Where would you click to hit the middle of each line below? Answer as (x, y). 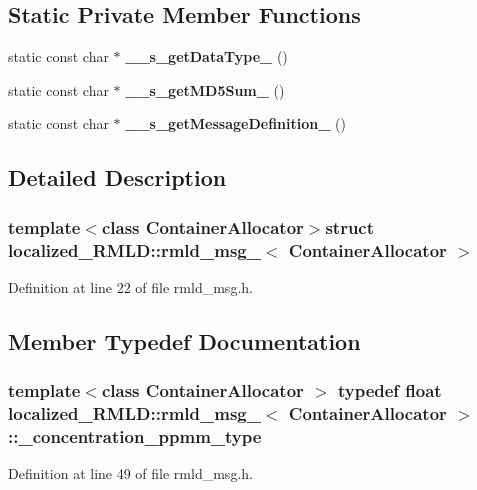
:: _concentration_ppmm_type (135, 436)
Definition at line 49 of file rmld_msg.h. (130, 473)
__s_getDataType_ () (206, 56)
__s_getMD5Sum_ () (205, 89)
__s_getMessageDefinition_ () (235, 123)
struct (350, 226)
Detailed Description (117, 177)
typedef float (389, 390)
